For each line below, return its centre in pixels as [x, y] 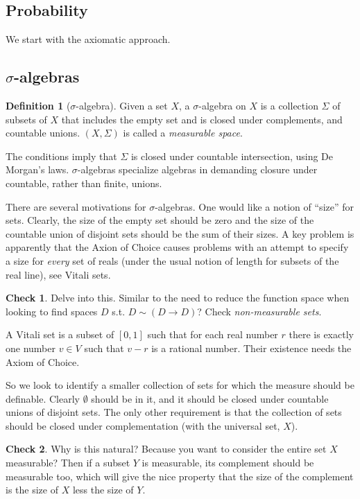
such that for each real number [213, 334]
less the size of [103, 490]
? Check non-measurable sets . [259, 311]
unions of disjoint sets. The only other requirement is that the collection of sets [174, 412]
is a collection [289, 105]
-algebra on [222, 105]
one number [31, 348]
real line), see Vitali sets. [58, 274]
